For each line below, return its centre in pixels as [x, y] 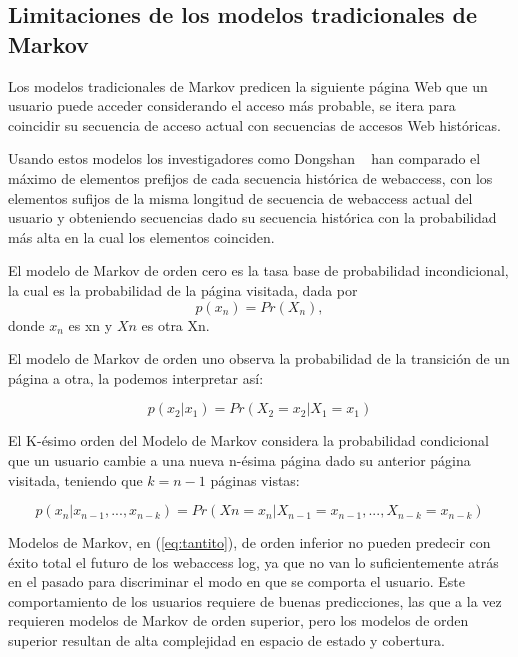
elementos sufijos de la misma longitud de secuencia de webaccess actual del [240, 197]
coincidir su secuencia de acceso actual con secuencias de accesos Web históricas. [254, 124]
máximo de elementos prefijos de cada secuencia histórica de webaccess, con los [250, 177]
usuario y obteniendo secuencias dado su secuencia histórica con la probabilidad [252, 217]
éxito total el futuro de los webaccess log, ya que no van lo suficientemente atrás [253, 561]
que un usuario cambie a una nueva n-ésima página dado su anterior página [239, 459]
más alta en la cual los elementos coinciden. [141, 236]
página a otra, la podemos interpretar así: [136, 377]
